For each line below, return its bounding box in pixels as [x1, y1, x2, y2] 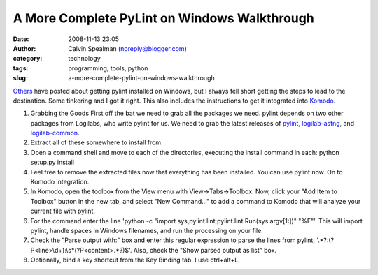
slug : [13, 74, 28, 82]
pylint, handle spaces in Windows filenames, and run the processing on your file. [30, 226, 264, 235]
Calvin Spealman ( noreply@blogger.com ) [68, 44, 187, 52]
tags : [13, 64, 29, 73]
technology [68, 54, 101, 63]
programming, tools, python [68, 64, 148, 73]
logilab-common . [30, 129, 80, 137]
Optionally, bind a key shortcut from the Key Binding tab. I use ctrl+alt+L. [30, 255, 241, 265]
